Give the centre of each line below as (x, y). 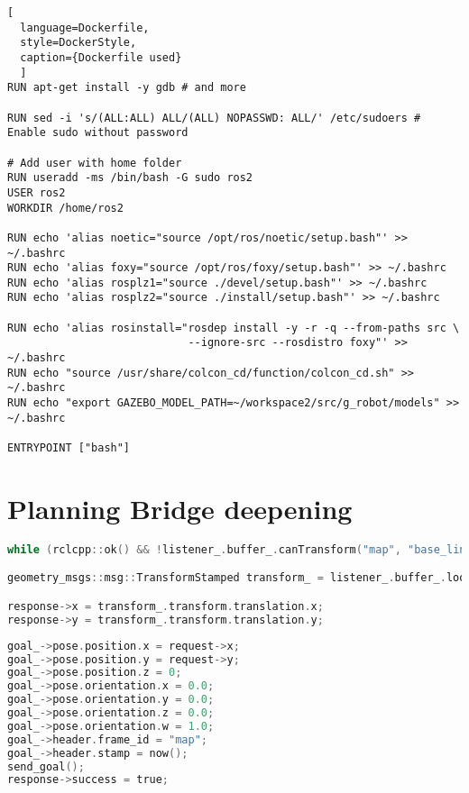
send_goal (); (46, 766)
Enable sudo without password (98, 133)
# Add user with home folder (95, 163)
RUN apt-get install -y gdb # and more (127, 88)
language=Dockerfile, (85, 27)
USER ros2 (37, 192)
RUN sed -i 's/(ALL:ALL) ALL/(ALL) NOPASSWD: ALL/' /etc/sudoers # (214, 118)
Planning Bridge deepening (180, 508)
